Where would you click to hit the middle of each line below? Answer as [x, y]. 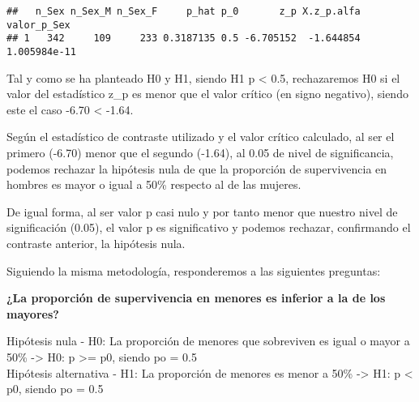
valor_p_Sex [38, 25]
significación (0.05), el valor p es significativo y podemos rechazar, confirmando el [209, 227]
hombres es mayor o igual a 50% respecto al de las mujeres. [154, 184]
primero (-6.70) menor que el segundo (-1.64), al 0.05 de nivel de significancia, [200, 152]
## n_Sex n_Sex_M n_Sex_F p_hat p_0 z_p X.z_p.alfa [184, 11]
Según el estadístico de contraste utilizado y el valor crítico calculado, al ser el [201, 137]
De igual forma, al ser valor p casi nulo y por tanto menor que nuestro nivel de [202, 211]
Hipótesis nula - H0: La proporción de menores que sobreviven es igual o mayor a [208, 341]
